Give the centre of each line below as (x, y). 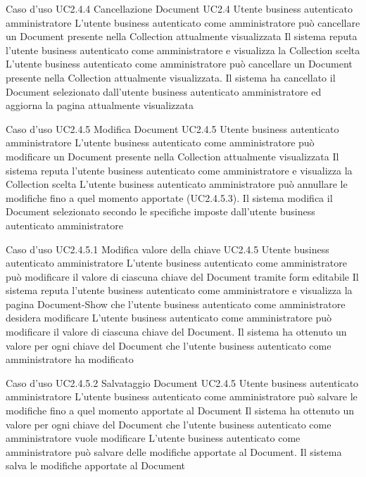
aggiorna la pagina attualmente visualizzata (100, 105)
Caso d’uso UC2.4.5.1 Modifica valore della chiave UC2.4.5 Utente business (168, 249)
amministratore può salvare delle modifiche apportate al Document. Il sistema (174, 451)
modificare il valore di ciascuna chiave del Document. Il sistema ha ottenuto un (176, 332)
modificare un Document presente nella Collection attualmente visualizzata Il (172, 156)
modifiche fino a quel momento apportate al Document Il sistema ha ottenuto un (180, 411)
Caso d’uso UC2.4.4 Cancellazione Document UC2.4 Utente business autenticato (179, 8)
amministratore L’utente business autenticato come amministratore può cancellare (183, 22)
